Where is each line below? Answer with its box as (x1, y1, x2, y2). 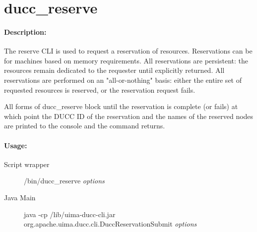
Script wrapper (4, 159, 50, 169)
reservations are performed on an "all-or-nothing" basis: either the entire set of (4, 74, 242, 85)
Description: (4, 26, 47, 37)
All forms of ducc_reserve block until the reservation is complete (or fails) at (4, 101, 238, 112)
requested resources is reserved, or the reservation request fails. (4, 84, 195, 95)
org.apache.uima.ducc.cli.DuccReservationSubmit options (24, 219, 197, 229)
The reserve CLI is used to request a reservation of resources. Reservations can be (4, 46, 253, 56)
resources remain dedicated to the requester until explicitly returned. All (4, 65, 225, 75)
